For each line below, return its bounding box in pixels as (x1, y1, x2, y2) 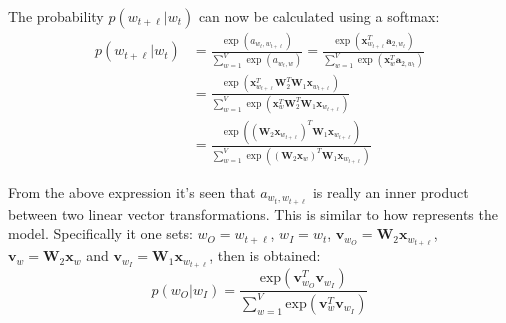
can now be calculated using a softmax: (198, 6, 440, 26)
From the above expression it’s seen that (8, 181, 256, 202)
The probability (8, 6, 104, 26)
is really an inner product (312, 181, 469, 202)
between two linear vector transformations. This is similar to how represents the (8, 203, 498, 224)
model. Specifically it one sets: (8, 223, 193, 244)
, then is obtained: (209, 245, 321, 266)
